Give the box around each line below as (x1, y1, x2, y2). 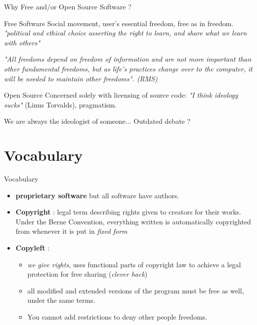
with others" (4, 37, 41, 47)
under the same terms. (27, 295, 95, 305)
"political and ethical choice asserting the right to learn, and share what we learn (4, 28, 247, 38)
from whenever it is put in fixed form (15, 226, 128, 236)
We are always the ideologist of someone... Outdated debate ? (4, 116, 191, 126)
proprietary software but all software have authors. (15, 190, 179, 200)
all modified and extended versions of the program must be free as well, (27, 285, 244, 295)
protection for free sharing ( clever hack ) (27, 269, 148, 279)
